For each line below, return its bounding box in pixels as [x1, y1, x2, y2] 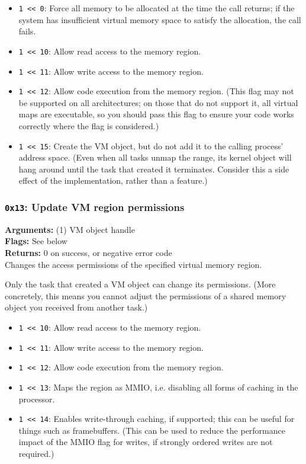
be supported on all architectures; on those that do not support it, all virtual [18, 96, 298, 108]
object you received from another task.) [5, 301, 148, 313]
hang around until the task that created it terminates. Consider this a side [18, 162, 289, 175]
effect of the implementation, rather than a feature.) [18, 174, 208, 187]
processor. [18, 392, 55, 405]
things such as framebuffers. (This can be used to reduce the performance [18, 424, 285, 436]
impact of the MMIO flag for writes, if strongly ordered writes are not [18, 436, 273, 448]
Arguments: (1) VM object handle [5, 223, 135, 235]
